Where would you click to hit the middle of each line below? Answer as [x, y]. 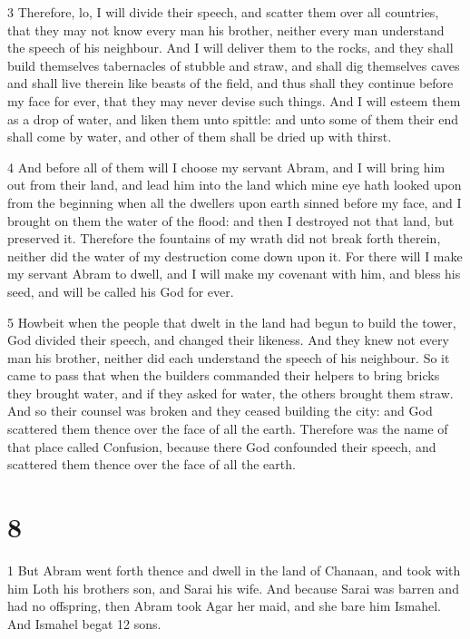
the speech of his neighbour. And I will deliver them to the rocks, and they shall [230, 48]
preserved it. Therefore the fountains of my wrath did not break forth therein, [224, 238]
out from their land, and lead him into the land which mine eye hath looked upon [235, 185]
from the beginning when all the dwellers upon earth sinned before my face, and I [235, 202]
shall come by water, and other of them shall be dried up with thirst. [200, 137]
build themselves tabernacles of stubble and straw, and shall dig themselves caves [234, 65]
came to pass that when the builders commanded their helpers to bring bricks [224, 375]
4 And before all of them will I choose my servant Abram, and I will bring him [226, 167]
